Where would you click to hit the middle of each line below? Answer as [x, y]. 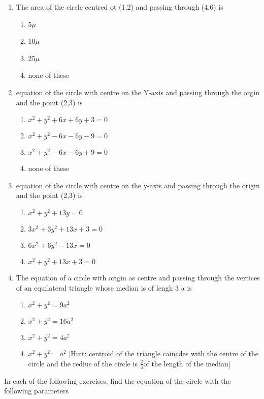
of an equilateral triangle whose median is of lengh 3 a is [104, 287]
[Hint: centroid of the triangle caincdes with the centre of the [163, 353]
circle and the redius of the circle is [83, 363]
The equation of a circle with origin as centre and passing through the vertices [138, 277]
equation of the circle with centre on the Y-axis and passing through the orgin [138, 92]
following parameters [36, 391]
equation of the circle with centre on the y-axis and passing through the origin [138, 185]
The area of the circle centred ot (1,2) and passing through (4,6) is [120, 7]
